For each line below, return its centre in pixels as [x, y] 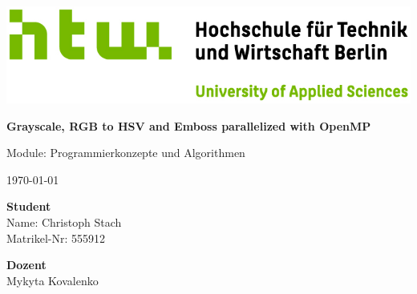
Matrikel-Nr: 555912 [56, 238]
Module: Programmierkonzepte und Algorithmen [126, 153]
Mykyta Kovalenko [53, 280]
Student [29, 206]
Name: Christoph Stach [64, 222]
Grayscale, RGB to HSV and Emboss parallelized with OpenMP [189, 125]
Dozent [26, 265]
